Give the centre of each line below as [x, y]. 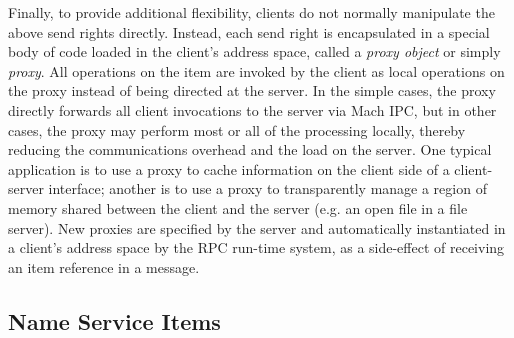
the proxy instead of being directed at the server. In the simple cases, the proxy [252, 90]
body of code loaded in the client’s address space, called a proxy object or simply [254, 51]
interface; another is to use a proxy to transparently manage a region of [267, 188]
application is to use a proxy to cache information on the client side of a [229, 168]
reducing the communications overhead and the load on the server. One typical [250, 149]
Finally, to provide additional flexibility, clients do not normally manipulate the [251, 12]
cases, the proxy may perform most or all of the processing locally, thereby [237, 129]
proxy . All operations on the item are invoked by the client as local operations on [256, 70]
